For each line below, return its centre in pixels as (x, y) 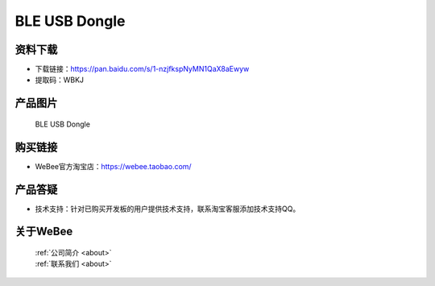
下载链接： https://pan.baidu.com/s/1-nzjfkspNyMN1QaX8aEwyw (142, 69)
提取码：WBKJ (60, 80)
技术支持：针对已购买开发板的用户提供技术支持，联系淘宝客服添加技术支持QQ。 (168, 209)
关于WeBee (44, 232)
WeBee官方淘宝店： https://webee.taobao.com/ (114, 166)
